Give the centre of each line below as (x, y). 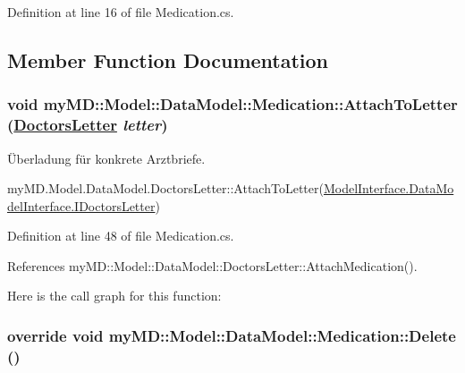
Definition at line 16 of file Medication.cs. (121, 12)
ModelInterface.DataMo (389, 188)
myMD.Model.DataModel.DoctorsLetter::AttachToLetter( (165, 188)
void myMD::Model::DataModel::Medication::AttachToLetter (232, 104)
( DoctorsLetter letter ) (88, 125)
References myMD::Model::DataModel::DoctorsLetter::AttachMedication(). (212, 265)
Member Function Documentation (168, 59)
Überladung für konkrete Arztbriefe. (106, 158)
